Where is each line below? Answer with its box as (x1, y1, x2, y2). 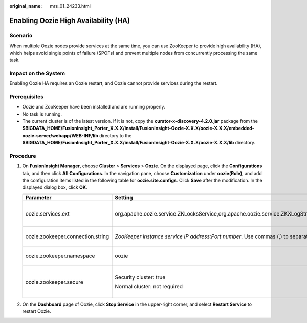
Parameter (25, 193, 52, 201)
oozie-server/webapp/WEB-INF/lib (22, 132, 98, 138)
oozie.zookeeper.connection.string (25, 233, 109, 240)
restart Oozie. (22, 308, 51, 314)
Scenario (9, 32, 33, 39)
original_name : (9, 3, 42, 9)
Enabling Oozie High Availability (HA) (9, 16, 130, 25)
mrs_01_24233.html (50, 3, 91, 9)
